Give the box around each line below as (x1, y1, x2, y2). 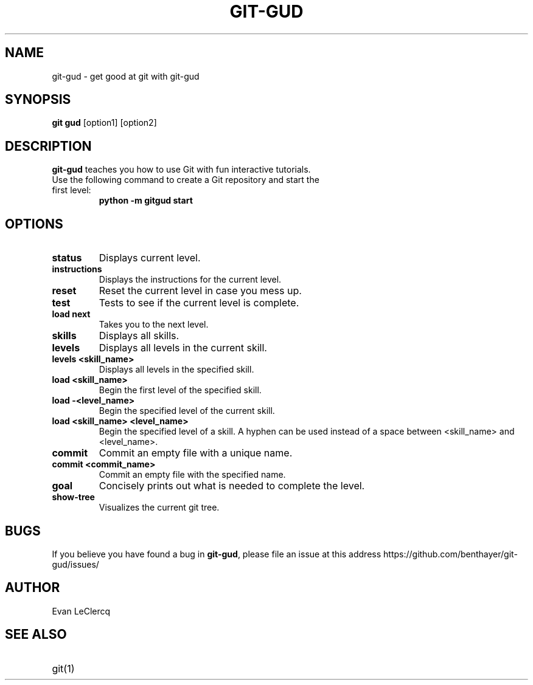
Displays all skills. (99, 329, 179, 342)
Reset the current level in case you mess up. (99, 284, 302, 297)
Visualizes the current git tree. (99, 502, 220, 513)
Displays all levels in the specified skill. (99, 364, 254, 375)
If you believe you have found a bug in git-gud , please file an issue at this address (52, 548, 381, 559)
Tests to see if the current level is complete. (99, 297, 299, 309)
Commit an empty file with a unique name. (99, 447, 293, 460)
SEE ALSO (5, 627, 67, 642)
